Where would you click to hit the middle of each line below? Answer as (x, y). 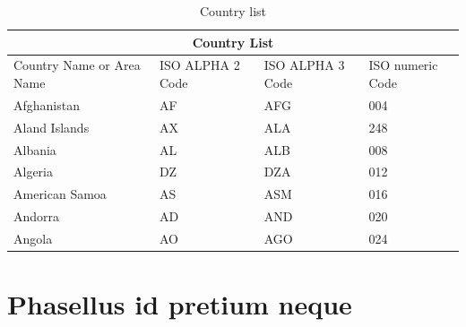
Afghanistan (47, 104)
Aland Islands (52, 127)
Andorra (37, 216)
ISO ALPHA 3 (304, 65)
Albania (35, 149)
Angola (33, 238)
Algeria (33, 172)
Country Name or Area (77, 65)
